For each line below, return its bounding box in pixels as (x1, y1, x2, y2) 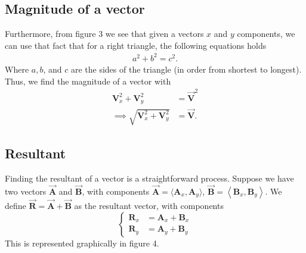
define (5, 199, 26, 212)
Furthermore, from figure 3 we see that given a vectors (5, 27, 204, 40)
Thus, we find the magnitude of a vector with (5, 74, 171, 87)
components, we (237, 27, 295, 40)
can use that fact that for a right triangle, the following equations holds (5, 39, 267, 51)
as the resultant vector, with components (74, 199, 224, 212)
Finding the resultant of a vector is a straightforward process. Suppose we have (5, 172, 294, 185)
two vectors (5, 185, 47, 197)
